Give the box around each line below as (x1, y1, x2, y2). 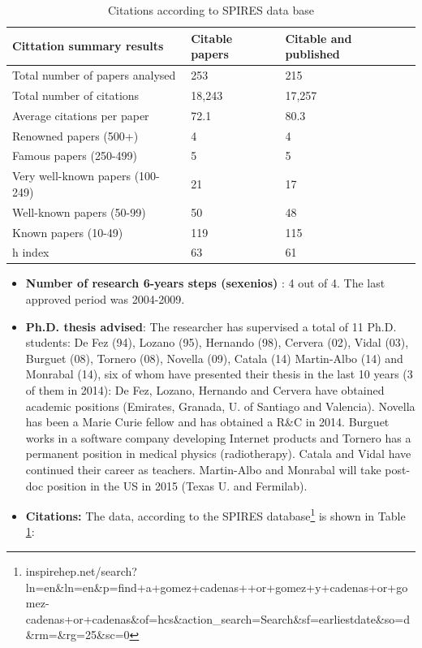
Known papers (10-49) (12, 223, 123, 240)
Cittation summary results (12, 37, 164, 54)
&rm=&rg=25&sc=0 (25, 626, 130, 643)
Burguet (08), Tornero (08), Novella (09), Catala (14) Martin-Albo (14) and (25, 349, 403, 366)
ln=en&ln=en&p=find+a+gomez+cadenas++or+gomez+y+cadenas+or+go (25, 578, 408, 595)
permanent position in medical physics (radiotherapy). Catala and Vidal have (25, 445, 411, 462)
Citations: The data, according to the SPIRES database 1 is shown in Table (25, 505, 406, 524)
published (285, 45, 340, 63)
